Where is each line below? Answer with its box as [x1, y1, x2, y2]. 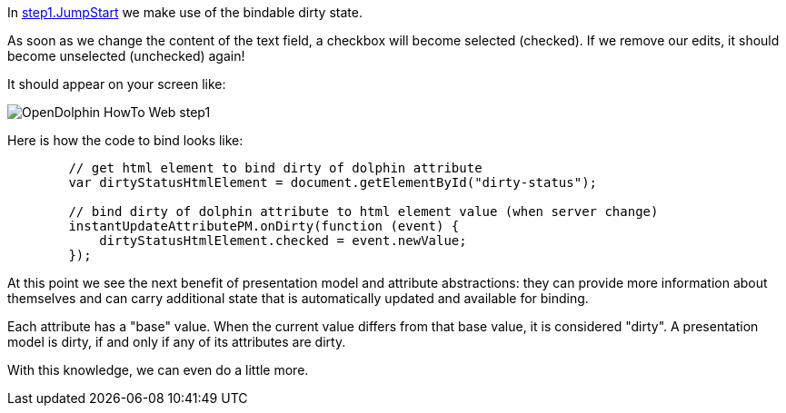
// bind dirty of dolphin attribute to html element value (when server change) [68, 204, 659, 219]
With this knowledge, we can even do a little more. [7, 362, 309, 378]
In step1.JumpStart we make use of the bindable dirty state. [7, 5, 363, 20]
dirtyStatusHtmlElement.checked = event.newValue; [99, 233, 467, 248]
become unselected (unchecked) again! [7, 48, 245, 64]
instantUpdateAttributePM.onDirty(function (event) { [68, 219, 460, 233]
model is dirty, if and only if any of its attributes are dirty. [7, 334, 346, 349]
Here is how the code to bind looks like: [7, 133, 244, 148]
